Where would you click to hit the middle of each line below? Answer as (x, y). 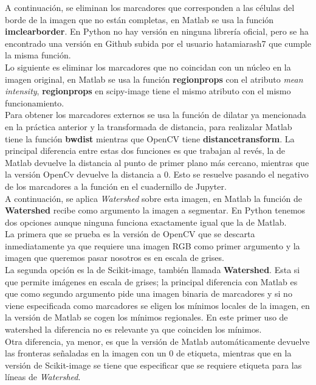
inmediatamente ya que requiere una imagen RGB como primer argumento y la (153, 245)
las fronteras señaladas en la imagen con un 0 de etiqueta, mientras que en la (148, 353)
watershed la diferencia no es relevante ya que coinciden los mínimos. (133, 329)
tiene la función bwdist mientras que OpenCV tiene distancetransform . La (150, 138)
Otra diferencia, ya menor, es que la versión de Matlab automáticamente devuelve (157, 341)
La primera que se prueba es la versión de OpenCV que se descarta (130, 234)
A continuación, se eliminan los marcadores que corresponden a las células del (150, 7)
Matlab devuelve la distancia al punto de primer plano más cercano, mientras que (157, 162)
